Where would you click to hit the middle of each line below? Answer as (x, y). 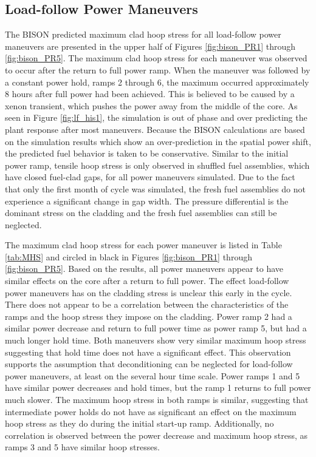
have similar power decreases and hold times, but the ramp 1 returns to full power (158, 388)
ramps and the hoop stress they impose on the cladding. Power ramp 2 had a (149, 316)
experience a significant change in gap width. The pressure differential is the (147, 201)
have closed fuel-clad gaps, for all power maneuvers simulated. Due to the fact (150, 177)
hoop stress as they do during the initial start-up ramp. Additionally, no (139, 423)
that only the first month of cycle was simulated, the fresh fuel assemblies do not (155, 188)
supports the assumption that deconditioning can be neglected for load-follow (149, 364)
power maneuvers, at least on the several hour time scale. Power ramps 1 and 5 (153, 375)
